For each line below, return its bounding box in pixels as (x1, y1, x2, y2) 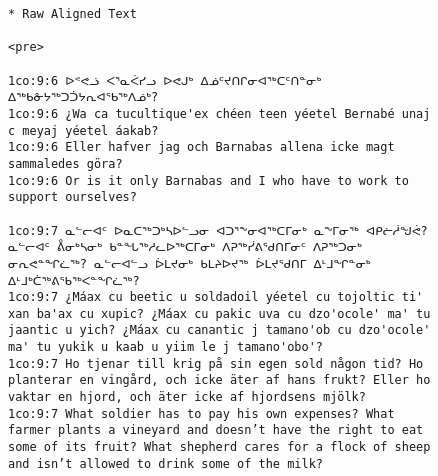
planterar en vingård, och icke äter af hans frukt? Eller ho (8, 373, 431, 388)
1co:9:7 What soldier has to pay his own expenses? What (8, 406, 395, 421)
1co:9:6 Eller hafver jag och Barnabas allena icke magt (8, 140, 395, 155)
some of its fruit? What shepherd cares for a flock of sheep (8, 440, 431, 455)
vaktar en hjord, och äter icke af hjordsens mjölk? (8, 390, 366, 405)
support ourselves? (8, 190, 137, 205)
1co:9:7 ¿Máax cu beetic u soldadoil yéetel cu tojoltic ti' (8, 290, 424, 305)
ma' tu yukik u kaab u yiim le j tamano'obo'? (8, 340, 323, 355)
